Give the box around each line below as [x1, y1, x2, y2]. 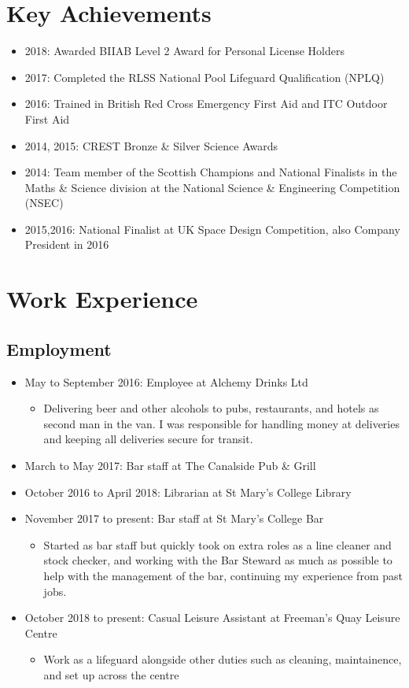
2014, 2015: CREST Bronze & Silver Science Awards [24, 137, 278, 154]
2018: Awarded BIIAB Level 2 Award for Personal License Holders [24, 43, 345, 59]
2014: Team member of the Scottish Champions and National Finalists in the [24, 164, 397, 180]
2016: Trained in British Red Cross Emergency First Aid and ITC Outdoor [24, 95, 388, 112]
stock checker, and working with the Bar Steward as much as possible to [43, 552, 392, 568]
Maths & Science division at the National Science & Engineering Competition [24, 179, 400, 195]
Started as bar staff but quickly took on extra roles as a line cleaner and [43, 536, 392, 553]
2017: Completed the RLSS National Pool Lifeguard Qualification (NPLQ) [24, 68, 385, 85]
